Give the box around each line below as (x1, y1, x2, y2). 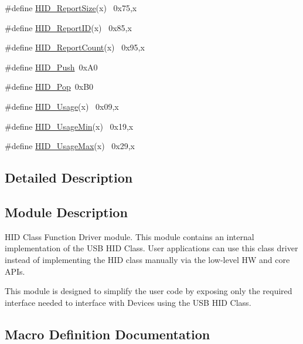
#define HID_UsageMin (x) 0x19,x (5, 120, 134, 132)
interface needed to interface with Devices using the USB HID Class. (5, 296, 251, 308)
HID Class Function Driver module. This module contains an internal (5, 230, 254, 242)
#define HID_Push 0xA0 (5, 60, 98, 73)
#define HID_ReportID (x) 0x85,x (5, 21, 132, 33)
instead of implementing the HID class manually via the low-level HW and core (5, 253, 290, 265)
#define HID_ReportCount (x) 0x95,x (5, 41, 145, 53)
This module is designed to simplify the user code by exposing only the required (5, 285, 292, 297)
